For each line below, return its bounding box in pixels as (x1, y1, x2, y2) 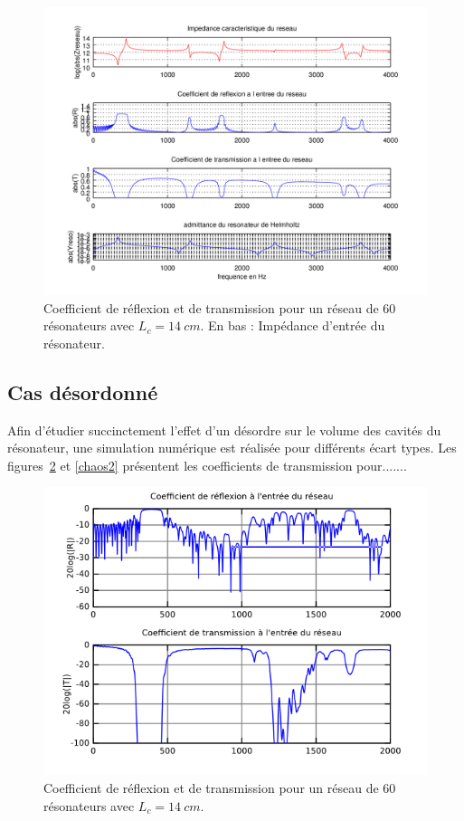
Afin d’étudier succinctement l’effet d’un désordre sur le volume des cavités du (7, 420, 441, 439)
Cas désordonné (7, 377, 158, 406)
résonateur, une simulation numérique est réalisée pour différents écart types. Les (7, 438, 457, 457)
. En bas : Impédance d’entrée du (200, 316, 385, 335)
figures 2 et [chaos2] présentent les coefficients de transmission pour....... (7, 455, 407, 474)
